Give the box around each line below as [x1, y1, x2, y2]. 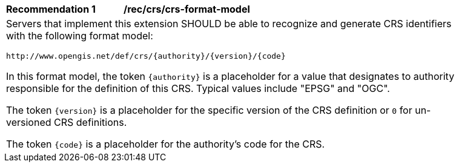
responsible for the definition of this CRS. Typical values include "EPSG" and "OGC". [6, 82, 390, 94]
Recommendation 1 [6, 3, 96, 15]
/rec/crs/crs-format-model [124, 3, 250, 15]
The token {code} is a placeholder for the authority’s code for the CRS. [6, 138, 325, 150]
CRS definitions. [54, 116, 127, 128]
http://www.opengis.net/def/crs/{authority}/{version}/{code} [6, 51, 286, 61]
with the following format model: [6, 30, 153, 42]
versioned [6, 116, 51, 128]
